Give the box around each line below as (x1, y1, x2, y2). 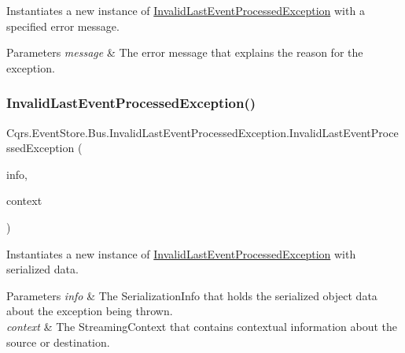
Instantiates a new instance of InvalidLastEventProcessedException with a (6, 2, 365, 18)
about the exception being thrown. (6, 303, 173, 319)
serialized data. (6, 261, 79, 277)
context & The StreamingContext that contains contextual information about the (6, 318, 398, 334)
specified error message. (6, 17, 120, 34)
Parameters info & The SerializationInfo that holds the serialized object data (6, 287, 377, 303)
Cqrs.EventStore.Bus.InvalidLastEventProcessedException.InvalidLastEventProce (6, 124, 399, 140)
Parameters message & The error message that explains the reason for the (6, 44, 363, 61)
